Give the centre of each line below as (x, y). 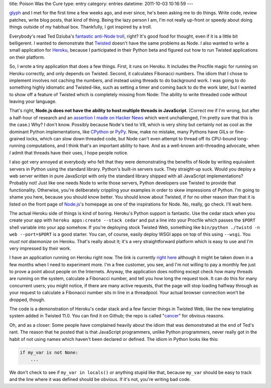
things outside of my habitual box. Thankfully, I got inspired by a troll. (81, 27)
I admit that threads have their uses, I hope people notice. (69, 152)
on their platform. (27, 57)
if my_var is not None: (49, 352)
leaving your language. (33, 102)
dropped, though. (27, 300)
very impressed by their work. (40, 248)
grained (17, 139)
